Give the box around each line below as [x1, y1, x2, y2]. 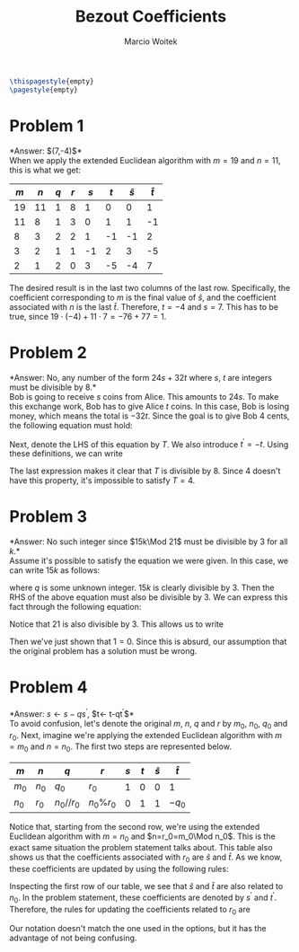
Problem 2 [9, 342, 87, 363]
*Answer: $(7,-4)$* [9, 145, 83, 156]
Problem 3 [9, 507, 88, 527]
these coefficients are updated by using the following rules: [9, 864, 229, 875]
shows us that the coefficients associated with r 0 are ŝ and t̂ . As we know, [9, 851, 283, 865]
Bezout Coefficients [75, 6, 227, 27]
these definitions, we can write [9, 448, 123, 459]
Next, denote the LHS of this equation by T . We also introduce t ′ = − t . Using [9, 437, 289, 450]
